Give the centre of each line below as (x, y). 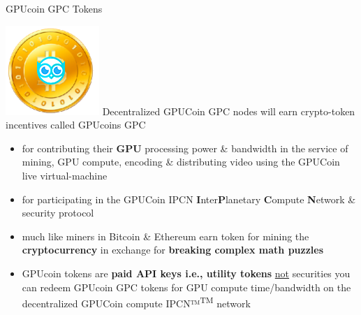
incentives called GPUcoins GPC (76, 125)
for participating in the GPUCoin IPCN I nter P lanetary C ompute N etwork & (189, 199)
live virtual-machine (65, 175)
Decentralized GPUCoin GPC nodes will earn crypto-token (229, 111)
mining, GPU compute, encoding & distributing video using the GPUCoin (181, 162)
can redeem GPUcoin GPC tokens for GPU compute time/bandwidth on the (186, 287)
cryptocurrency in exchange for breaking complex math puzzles (173, 250)
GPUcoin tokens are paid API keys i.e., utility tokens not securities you (186, 273)
